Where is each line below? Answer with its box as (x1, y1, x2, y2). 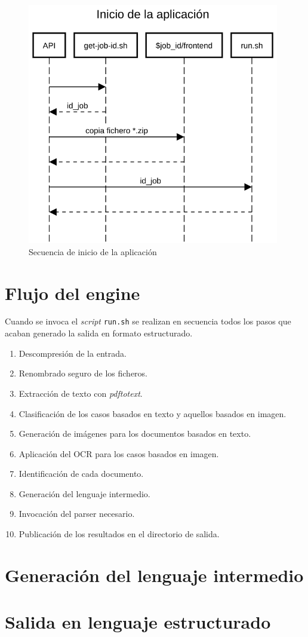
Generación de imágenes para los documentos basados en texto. (19, 427, 251, 440)
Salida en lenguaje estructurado (5, 610, 271, 634)
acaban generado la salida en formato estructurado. (5, 327, 193, 339)
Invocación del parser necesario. (19, 507, 135, 520)
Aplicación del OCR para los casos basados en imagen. (19, 447, 219, 460)
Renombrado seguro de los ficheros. (19, 367, 147, 379)
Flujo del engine (5, 280, 140, 305)
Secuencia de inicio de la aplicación (29, 245, 157, 258)
